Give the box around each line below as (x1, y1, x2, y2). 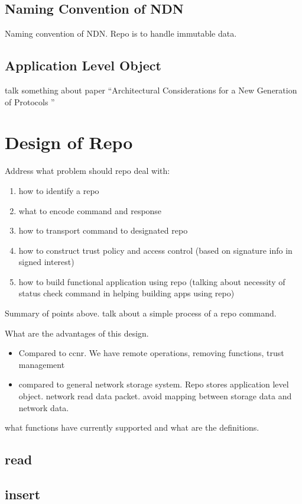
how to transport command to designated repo (18, 224, 188, 237)
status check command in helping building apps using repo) (18, 287, 235, 299)
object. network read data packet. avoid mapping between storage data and (18, 390, 292, 402)
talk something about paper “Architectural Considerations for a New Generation (5, 84, 297, 96)
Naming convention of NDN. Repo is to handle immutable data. (5, 27, 237, 40)
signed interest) (18, 256, 74, 268)
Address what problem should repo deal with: (5, 164, 170, 177)
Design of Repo (5, 130, 133, 154)
